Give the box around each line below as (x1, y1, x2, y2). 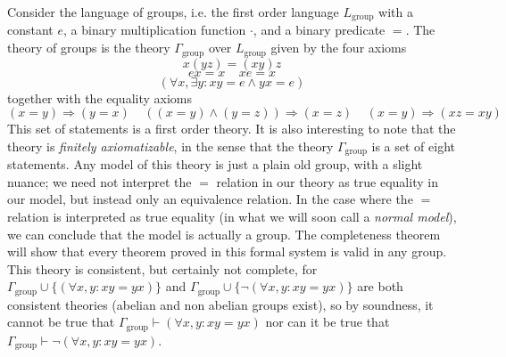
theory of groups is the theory (7, 38, 170, 57)
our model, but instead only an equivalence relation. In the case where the (7, 190, 413, 208)
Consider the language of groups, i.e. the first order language (7, 3, 339, 20)
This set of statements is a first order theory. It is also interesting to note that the (7, 119, 456, 138)
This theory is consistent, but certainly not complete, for (7, 259, 318, 278)
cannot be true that (7, 312, 115, 331)
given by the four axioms (270, 38, 407, 57)
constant (7, 20, 54, 39)
